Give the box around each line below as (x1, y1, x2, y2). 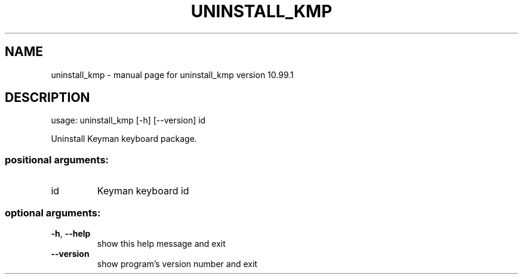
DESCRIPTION (5, 90, 90, 106)
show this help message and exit (97, 238, 226, 249)
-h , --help (51, 228, 91, 238)
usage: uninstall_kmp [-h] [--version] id (51, 115, 206, 126)
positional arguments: (5, 153, 109, 166)
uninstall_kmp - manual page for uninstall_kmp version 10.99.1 (51, 69, 294, 80)
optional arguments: (5, 206, 101, 219)
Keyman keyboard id (97, 185, 189, 197)
